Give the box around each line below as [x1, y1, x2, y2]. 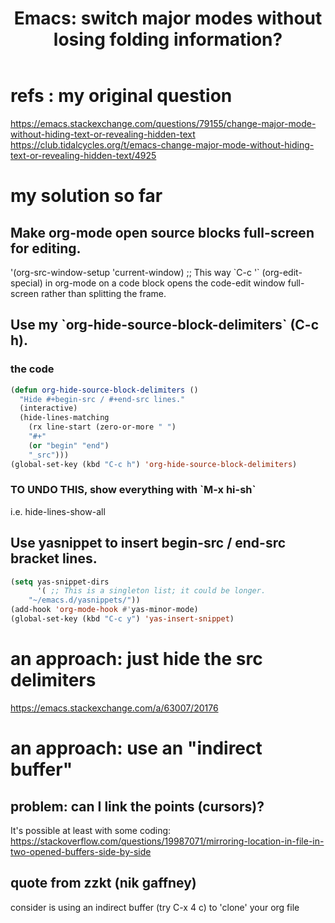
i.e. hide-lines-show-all [10, 505, 106, 517]
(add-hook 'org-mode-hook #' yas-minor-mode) [10, 605, 199, 615]
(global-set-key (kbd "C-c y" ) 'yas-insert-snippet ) [10, 614, 235, 624]
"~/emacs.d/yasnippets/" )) [28, 595, 141, 606]
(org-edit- [261, 266, 303, 278]
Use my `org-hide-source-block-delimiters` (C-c [10, 317, 320, 334]
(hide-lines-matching [19, 413, 110, 423]
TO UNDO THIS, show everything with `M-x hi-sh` [10, 483, 257, 497]
